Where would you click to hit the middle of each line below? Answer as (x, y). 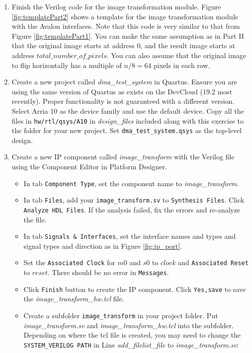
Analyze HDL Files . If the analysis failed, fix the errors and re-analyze (132, 209)
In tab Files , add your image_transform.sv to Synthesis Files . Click (134, 200)
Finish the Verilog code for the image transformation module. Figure (116, 6)
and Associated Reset (213, 262)
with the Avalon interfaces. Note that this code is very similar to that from (126, 26)
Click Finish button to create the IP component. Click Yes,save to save (135, 289)
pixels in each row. (182, 65)
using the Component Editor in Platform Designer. (89, 167)
